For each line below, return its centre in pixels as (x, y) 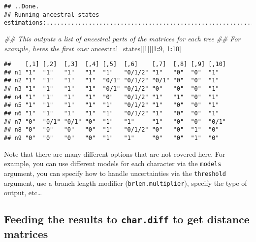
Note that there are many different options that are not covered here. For (115, 154)
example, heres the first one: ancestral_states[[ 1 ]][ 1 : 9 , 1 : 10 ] (93, 48)
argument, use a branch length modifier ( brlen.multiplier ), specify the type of (126, 183)
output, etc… (23, 192)
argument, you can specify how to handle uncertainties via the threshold (115, 173)
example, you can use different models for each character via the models (113, 163)
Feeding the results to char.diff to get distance (127, 219)
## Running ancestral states (52, 15)
